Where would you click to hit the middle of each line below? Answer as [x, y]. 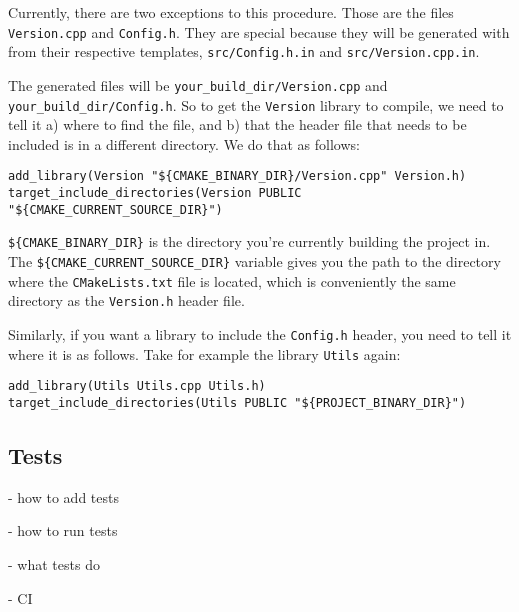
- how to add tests [63, 496]
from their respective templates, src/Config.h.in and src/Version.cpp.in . [244, 51]
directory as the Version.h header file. [126, 300]
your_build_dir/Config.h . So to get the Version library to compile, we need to [256, 104]
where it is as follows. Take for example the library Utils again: [204, 353]
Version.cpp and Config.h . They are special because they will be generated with [259, 31]
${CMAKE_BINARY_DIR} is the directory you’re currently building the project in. [249, 241]
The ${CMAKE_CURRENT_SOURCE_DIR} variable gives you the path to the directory [254, 261]
